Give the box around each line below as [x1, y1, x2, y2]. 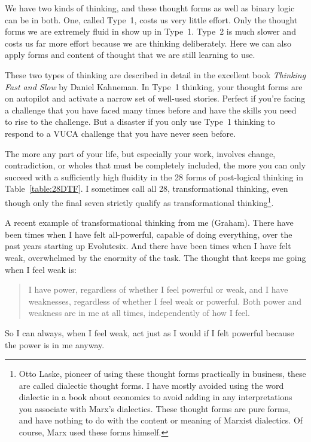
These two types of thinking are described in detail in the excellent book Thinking [5, 68, 306, 81]
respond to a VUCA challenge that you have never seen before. [5, 127, 236, 139]
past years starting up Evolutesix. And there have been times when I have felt [5, 240, 291, 252]
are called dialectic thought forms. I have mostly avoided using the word [19, 379, 284, 391]
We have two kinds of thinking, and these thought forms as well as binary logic [5, 2, 295, 14]
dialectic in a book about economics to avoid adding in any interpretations [19, 391, 292, 403]
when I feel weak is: [5, 263, 77, 275]
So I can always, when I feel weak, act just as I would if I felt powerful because [5, 326, 294, 339]
